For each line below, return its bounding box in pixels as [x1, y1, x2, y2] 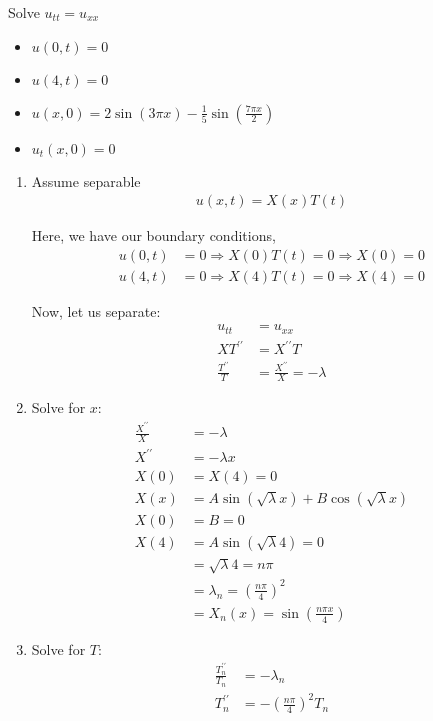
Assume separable [31, 170, 141, 191]
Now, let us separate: [31, 300, 161, 321]
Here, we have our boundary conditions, [31, 225, 276, 246]
